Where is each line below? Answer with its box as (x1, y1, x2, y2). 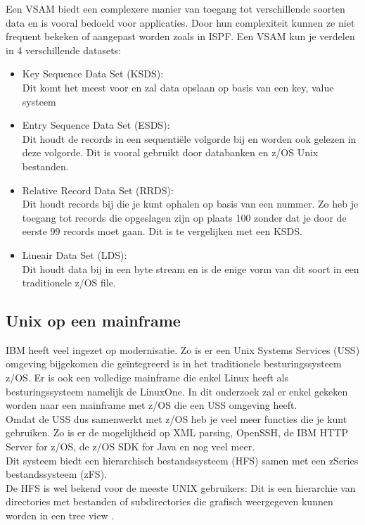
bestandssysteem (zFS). (6, 467, 107, 481)
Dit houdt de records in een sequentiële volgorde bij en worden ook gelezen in (22, 131, 357, 146)
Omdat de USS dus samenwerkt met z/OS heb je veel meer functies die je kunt (6, 411, 347, 426)
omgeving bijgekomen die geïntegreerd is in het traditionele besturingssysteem (6, 356, 342, 371)
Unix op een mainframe (6, 310, 181, 331)
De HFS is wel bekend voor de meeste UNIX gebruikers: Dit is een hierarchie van (6, 480, 356, 495)
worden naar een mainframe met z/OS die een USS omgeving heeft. (6, 398, 297, 412)
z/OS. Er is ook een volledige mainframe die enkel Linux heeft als (6, 370, 288, 385)
